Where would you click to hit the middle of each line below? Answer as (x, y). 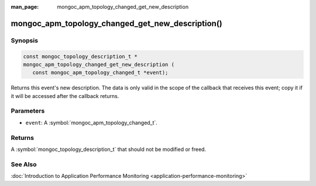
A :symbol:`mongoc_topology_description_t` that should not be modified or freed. (109, 149)
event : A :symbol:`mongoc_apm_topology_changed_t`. (92, 122)
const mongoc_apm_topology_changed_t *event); (100, 73)
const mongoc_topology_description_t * (80, 56)
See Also (24, 164)
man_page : (25, 7)
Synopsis (24, 40)
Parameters (28, 111)
